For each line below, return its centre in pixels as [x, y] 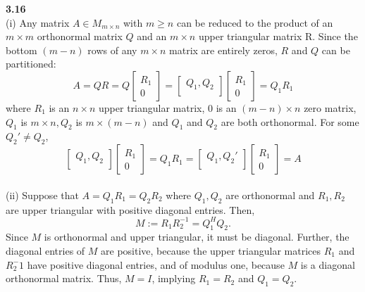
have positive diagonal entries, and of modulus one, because [156, 264]
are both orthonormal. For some [290, 121]
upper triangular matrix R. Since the [278, 36]
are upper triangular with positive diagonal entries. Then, [130, 209]
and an [152, 36]
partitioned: [31, 64]
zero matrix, [330, 107]
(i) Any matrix [38, 22]
